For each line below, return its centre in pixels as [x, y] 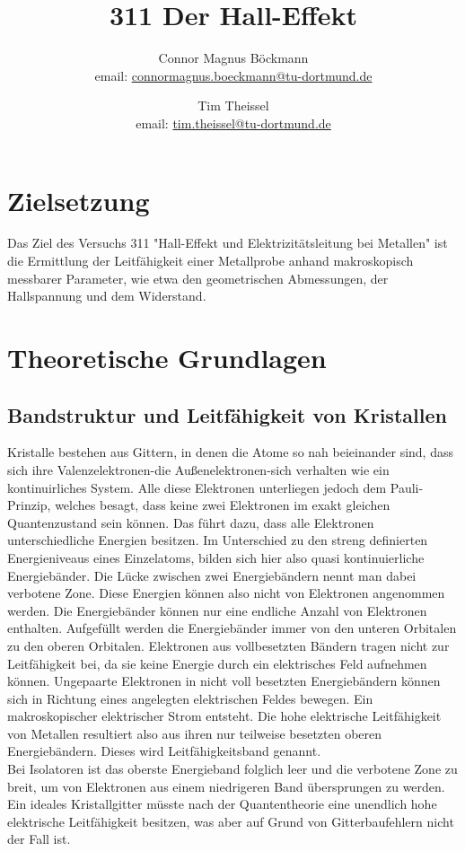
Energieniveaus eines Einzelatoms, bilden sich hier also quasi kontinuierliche [216, 557]
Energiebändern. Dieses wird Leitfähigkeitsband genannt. [164, 751]
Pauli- [407, 487]
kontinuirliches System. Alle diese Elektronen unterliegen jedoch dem [197, 487]
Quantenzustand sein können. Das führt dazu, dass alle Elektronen [191, 522]
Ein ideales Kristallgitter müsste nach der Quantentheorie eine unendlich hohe [222, 804]
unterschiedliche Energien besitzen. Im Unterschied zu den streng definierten [218, 540]
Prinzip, [29, 505]
